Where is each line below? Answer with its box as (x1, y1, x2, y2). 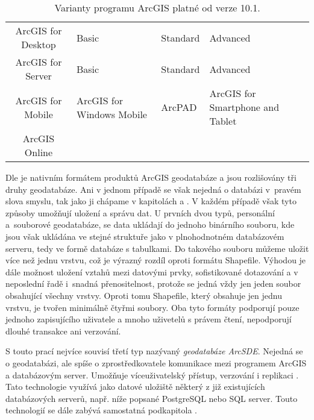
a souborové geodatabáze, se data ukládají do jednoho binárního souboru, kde (5, 218, 295, 231)
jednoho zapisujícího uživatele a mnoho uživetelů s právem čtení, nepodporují (5, 313, 292, 325)
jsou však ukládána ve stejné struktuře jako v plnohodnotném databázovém (5, 230, 284, 242)
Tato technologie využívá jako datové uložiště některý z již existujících (5, 380, 265, 393)
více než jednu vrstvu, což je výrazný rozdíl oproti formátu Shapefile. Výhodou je (5, 254, 306, 266)
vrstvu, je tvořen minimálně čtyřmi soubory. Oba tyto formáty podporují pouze (5, 301, 300, 313)
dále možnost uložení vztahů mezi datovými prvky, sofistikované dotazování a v (5, 265, 298, 278)
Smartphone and (209, 100, 280, 114)
